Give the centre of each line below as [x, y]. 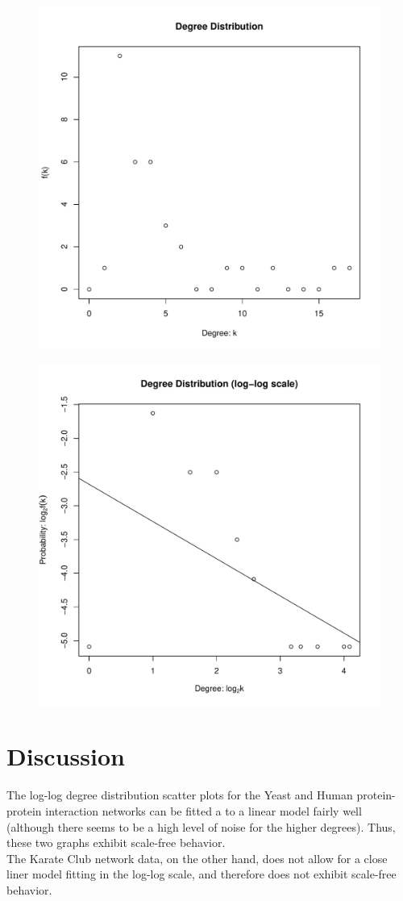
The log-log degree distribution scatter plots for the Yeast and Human [180, 795]
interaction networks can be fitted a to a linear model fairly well [204, 810]
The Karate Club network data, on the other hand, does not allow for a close [197, 858]
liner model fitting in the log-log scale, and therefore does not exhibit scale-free [201, 874]
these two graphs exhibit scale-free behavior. [116, 843]
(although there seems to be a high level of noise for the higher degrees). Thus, [201, 826]
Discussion [66, 756]
